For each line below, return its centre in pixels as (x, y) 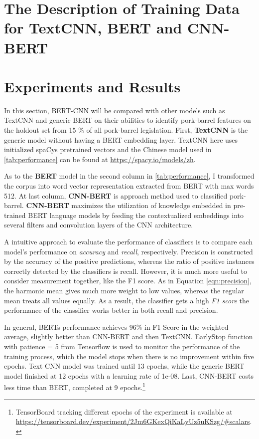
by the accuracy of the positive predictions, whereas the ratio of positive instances (129, 261)
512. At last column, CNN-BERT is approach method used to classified (116, 195)
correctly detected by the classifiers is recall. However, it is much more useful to (126, 271)
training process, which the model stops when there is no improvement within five (129, 356)
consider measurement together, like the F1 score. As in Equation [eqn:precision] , (128, 281)
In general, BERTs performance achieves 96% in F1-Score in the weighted (116, 327)
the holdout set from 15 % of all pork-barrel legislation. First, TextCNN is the (126, 130)
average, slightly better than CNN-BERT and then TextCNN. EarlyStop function (129, 336)
